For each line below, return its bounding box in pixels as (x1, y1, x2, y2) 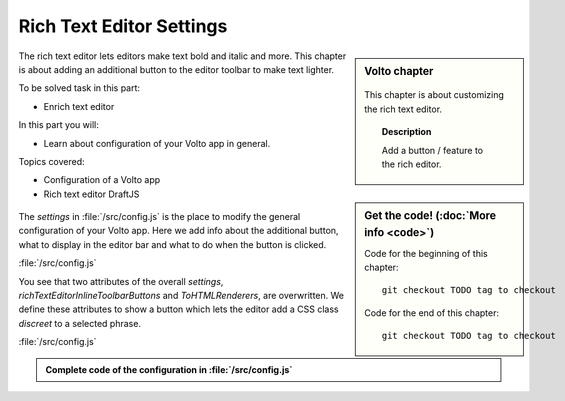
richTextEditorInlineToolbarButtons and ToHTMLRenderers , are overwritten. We (18, 290, 345, 302)
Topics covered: (18, 155, 85, 167)
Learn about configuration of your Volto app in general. (43, 137, 271, 149)
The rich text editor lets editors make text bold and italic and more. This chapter (18, 50, 347, 62)
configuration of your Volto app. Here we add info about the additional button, (18, 225, 339, 237)
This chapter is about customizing (364, 89, 505, 101)
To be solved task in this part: (18, 82, 140, 94)
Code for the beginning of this (364, 247, 489, 259)
